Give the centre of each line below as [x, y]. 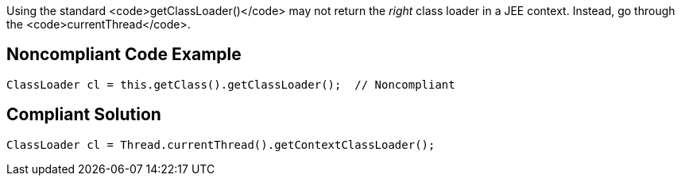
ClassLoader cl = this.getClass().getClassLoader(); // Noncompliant [231, 84]
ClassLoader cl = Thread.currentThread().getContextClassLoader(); [221, 144]
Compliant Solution [84, 115]
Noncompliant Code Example [124, 55]
